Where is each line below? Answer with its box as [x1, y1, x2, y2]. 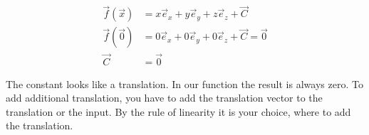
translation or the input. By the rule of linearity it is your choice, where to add [6, 104, 351, 119]
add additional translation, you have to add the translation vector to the [6, 90, 323, 105]
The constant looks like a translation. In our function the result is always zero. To [6, 76, 363, 91]
